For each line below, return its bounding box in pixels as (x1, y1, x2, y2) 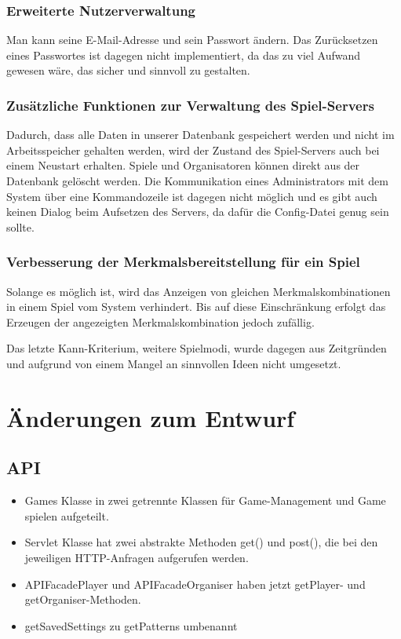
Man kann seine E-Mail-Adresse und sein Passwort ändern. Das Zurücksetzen (6, 31, 378, 48)
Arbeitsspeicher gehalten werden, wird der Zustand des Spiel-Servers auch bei (6, 141, 380, 158)
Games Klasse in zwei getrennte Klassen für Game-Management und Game (24, 492, 386, 509)
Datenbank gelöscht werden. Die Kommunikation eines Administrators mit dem (6, 173, 388, 188)
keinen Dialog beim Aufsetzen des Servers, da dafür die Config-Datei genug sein (6, 203, 389, 220)
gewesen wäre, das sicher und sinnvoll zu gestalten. (6, 62, 250, 79)
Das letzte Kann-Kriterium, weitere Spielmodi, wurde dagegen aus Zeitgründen (6, 340, 387, 356)
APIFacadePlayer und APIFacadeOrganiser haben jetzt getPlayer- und (24, 575, 366, 592)
